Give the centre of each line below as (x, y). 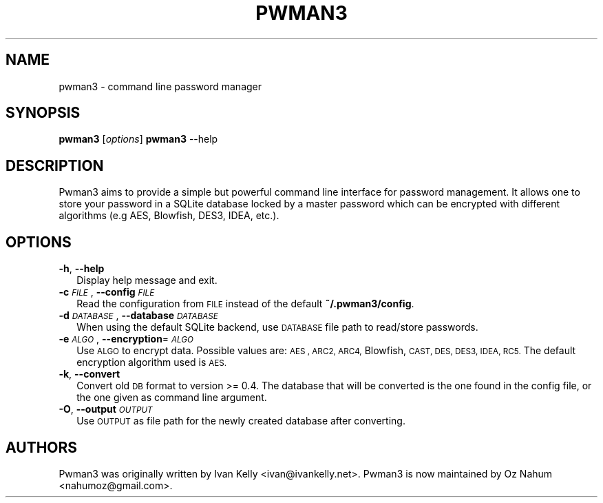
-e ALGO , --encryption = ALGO (126, 339)
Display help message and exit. (147, 280)
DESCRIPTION (55, 165)
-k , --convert (89, 374)
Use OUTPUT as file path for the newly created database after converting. (241, 421)
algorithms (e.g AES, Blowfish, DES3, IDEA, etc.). (169, 216)
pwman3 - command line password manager (160, 86)
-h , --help (82, 269)
